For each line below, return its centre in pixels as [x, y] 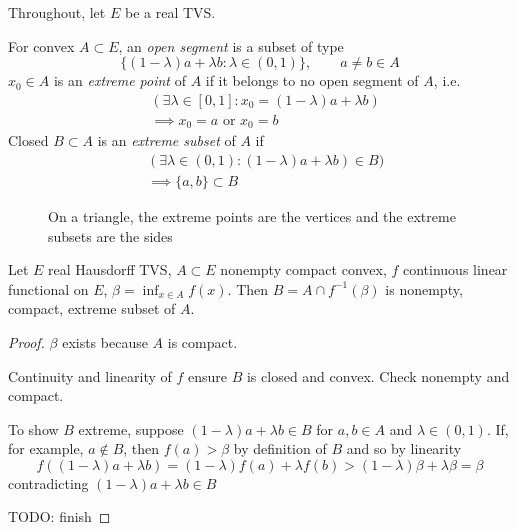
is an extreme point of [119, 80]
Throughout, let [57, 12]
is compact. [202, 341]
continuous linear [455, 269]
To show [33, 428]
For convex [41, 45]
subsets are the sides [110, 235]
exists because [105, 341]
